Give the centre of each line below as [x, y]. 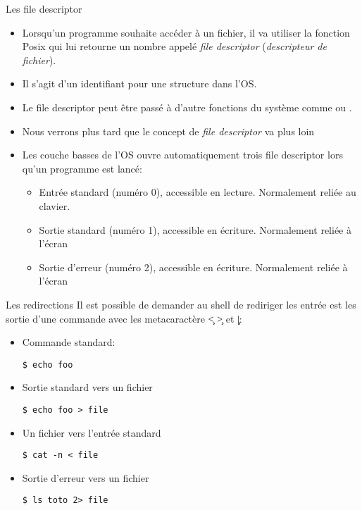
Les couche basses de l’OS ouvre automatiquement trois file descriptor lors [182, 155]
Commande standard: [69, 342]
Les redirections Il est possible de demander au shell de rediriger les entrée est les [181, 304]
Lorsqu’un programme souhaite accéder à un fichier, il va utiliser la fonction [186, 32]
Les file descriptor [44, 8]
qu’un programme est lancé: [82, 168]
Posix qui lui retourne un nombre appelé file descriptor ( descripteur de [174, 46]
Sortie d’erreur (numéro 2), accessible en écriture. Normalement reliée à [193, 267]
